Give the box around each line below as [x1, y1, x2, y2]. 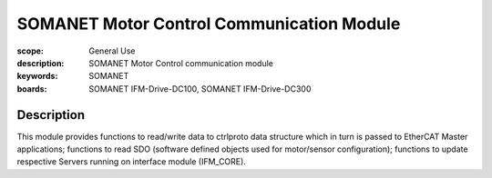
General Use [88, 45, 136, 56]
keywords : [16, 71, 58, 82]
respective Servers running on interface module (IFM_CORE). [16, 156, 246, 167]
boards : [16, 83, 47, 94]
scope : [16, 45, 45, 56]
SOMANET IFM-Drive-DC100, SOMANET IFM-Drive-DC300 [88, 83, 312, 94]
